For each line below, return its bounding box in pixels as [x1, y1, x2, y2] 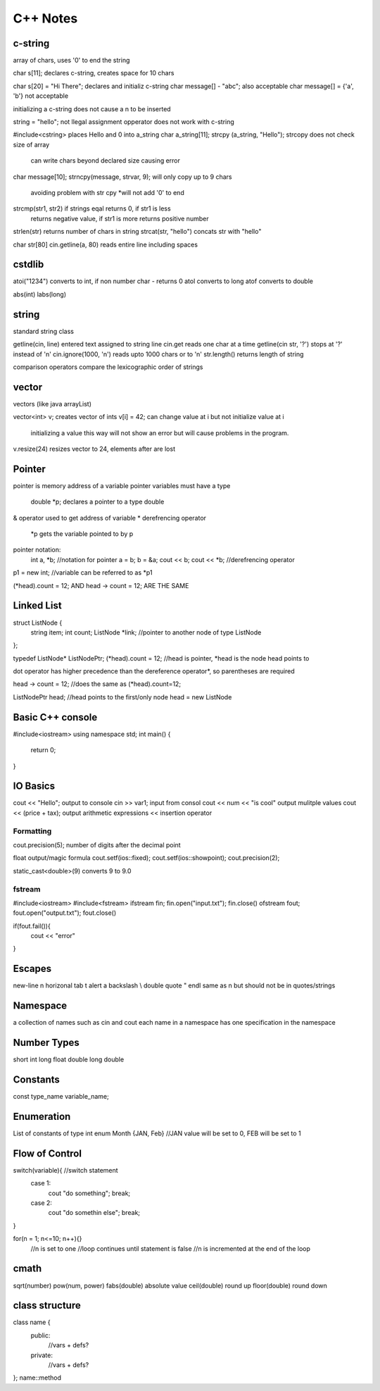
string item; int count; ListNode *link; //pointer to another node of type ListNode [30, 628, 262, 637]
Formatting [13, 826, 52, 836]
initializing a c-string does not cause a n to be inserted [13, 104, 172, 113]
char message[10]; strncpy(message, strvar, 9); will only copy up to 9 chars [13, 173, 232, 181]
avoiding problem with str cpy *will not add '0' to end [30, 188, 184, 197]
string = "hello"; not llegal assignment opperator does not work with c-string [13, 118, 235, 126]
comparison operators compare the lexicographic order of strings [13, 363, 203, 371]
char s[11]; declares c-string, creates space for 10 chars [13, 69, 175, 77]
